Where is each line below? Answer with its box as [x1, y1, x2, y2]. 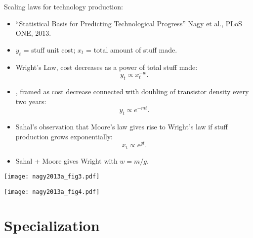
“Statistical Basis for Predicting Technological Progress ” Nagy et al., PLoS [15, 18, 242, 28]
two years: [15, 96, 46, 106]
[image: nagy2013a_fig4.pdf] [4, 188, 100, 196]
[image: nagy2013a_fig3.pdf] [4, 173, 100, 180]
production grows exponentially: [15, 131, 113, 141]
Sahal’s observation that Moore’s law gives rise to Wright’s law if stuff [15, 121, 228, 132]
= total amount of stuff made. [86, 44, 177, 55]
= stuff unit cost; [23, 44, 76, 55]
